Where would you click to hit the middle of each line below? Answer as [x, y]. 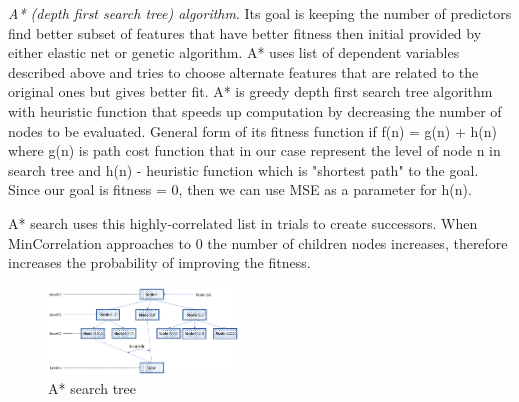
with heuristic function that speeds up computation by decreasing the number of [255, 110]
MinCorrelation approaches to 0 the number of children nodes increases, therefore [258, 242]
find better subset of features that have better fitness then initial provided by [245, 32]
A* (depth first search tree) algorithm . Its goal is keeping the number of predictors [260, 13]
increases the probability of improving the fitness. [159, 262]
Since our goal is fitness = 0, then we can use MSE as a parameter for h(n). [240, 189]
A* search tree [92, 388]
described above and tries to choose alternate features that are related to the [243, 71]
